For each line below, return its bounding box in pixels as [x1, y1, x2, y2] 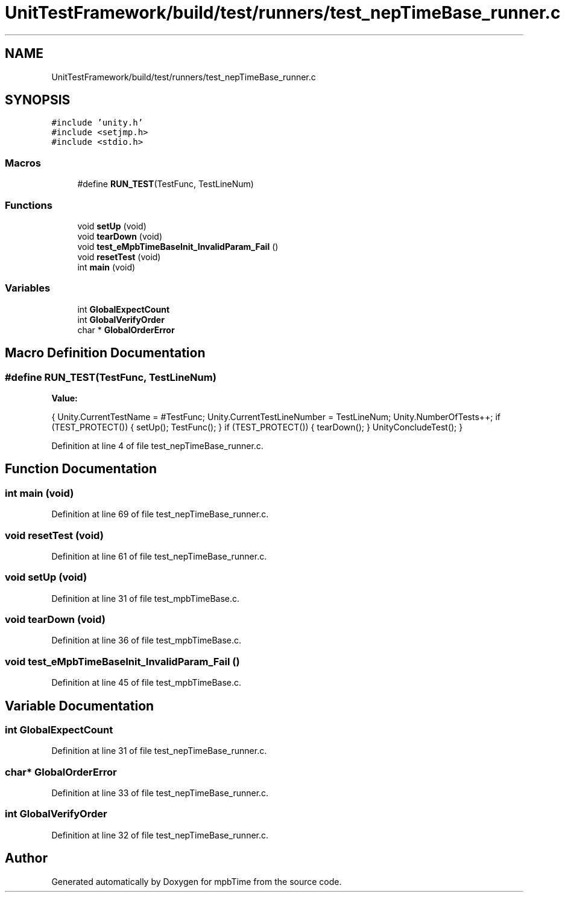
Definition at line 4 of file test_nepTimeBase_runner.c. [51, 440, 264, 451]
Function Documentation [5, 461, 157, 477]
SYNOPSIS [5, 92, 71, 108]
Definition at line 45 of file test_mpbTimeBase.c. [51, 677, 242, 688]
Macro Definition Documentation [5, 345, 206, 361]
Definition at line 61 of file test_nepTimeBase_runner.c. [51, 551, 267, 561]
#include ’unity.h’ [51, 118, 144, 128]
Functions [5, 199, 52, 211]
